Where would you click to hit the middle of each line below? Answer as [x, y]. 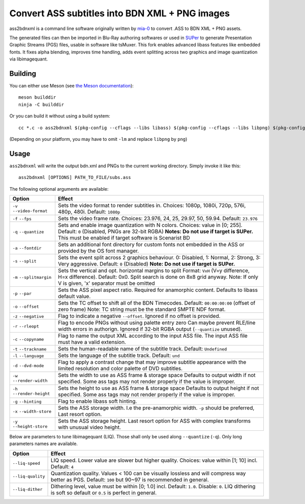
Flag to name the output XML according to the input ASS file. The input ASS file [152, 336]
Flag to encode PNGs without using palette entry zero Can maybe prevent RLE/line [157, 323]
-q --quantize [28, 232]
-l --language [28, 356]
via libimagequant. [29, 59]
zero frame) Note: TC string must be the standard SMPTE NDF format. [142, 309]
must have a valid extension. [92, 342]
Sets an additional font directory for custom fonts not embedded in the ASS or [151, 245]
